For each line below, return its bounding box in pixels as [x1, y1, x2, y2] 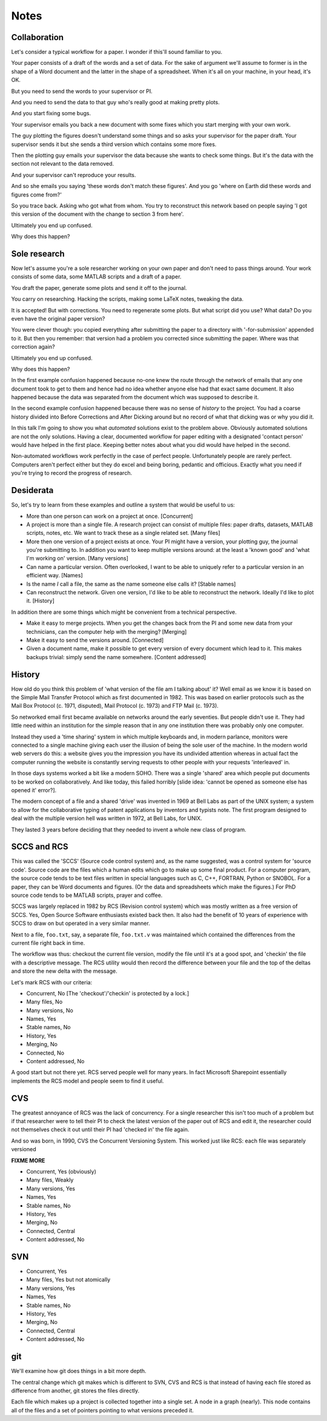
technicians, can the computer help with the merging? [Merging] [26, 628, 187, 635]
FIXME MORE [11, 1157, 45, 1164]
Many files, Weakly [26, 1177, 74, 1184]
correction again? [11, 343, 55, 351]
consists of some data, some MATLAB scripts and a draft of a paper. [11, 273, 182, 280]
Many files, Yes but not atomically [26, 1276, 111, 1283]
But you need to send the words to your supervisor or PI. [11, 87, 153, 95]
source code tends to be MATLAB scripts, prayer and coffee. [11, 892, 163, 899]
